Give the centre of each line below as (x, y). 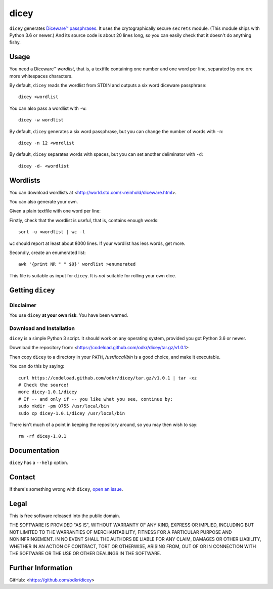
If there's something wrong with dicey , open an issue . (66, 489)
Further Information (41, 567)
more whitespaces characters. (41, 76)
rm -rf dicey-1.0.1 (42, 436)
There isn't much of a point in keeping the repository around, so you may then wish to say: (104, 425)
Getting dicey (32, 290)
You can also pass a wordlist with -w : (48, 108)
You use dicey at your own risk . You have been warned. (69, 315)
